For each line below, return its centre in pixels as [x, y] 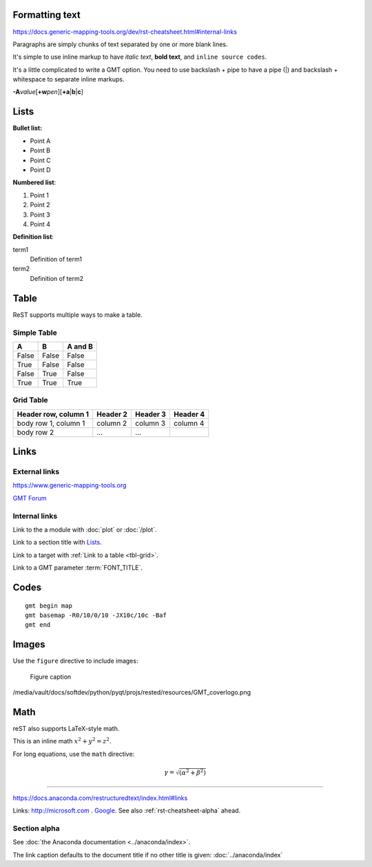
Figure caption [51, 676]
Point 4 [40, 224]
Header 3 [151, 414]
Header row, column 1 [53, 414]
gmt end [38, 625]
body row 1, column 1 [51, 423]
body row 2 [35, 432]
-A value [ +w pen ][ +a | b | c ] [48, 92]
